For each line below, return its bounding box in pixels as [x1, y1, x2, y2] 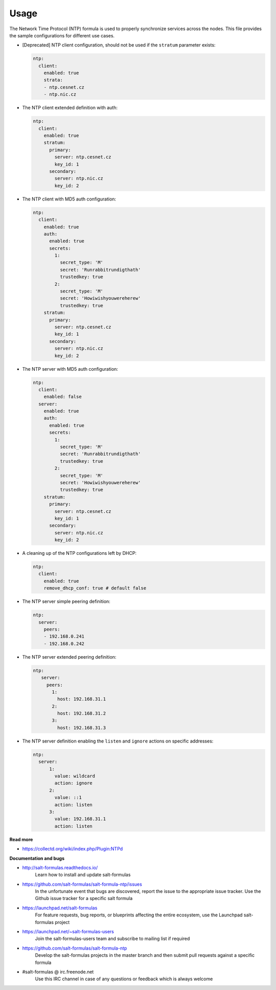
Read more [9, 836, 33, 842]
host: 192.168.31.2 [57, 711, 106, 716]
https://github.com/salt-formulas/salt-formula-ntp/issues [22, 881, 143, 887]
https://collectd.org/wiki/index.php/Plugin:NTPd [22, 846, 123, 852]
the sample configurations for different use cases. [9, 32, 115, 38]
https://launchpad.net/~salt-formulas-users [22, 929, 114, 935]
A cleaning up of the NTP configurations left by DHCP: [22, 550, 137, 556]
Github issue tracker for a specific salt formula [35, 895, 133, 902]
